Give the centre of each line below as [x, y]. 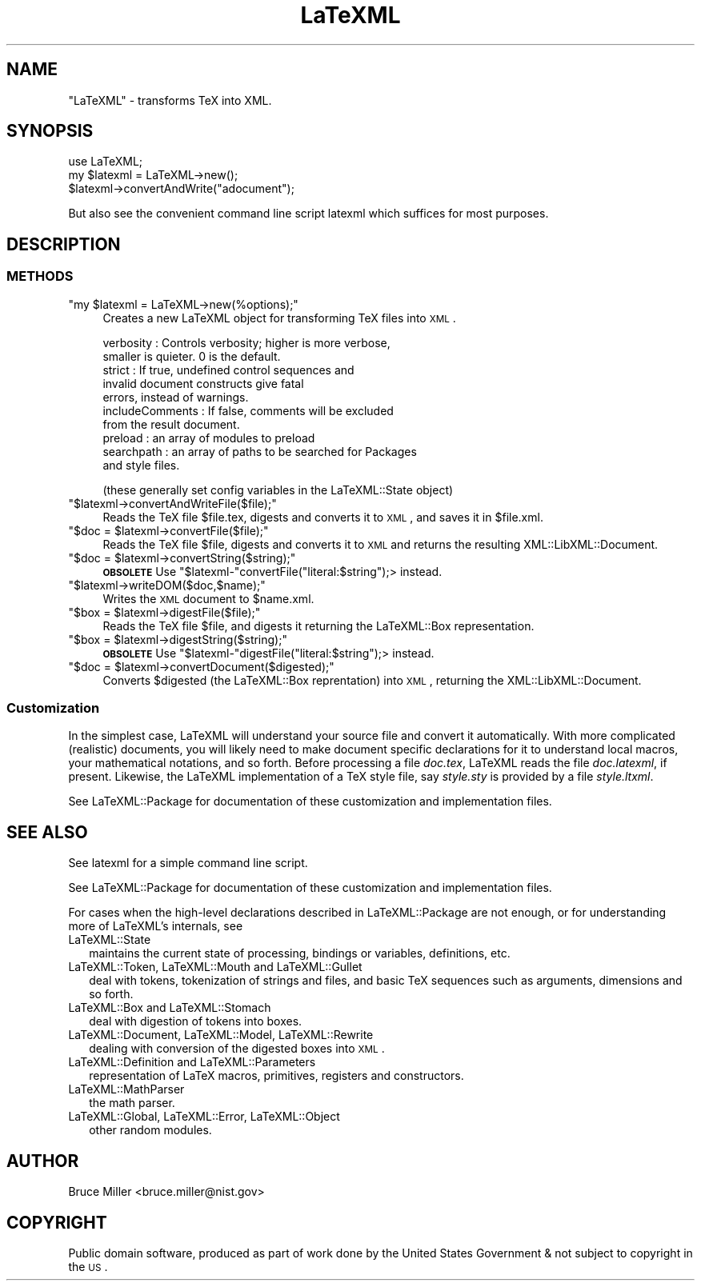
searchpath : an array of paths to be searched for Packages [260, 451]
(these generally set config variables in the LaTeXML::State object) [278, 490]
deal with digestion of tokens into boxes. [196, 1021]
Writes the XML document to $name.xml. [208, 598]
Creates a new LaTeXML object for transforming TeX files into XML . [279, 318]
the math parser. [132, 1103]
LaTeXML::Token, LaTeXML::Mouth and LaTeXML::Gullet [215, 967]
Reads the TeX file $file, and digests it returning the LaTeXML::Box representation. [318, 626]
